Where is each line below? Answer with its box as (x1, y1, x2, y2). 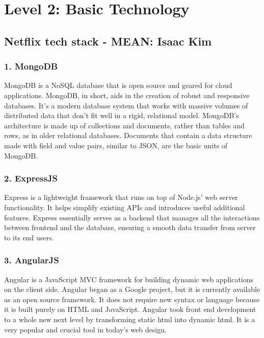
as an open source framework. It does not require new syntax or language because (4, 294, 260, 304)
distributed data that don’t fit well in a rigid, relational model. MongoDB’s (4, 110, 239, 121)
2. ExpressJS (4, 172, 58, 185)
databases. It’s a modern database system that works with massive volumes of (4, 100, 248, 110)
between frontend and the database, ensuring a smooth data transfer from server (4, 222, 256, 233)
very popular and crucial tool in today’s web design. (4, 324, 167, 334)
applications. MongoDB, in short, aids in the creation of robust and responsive (4, 89, 250, 100)
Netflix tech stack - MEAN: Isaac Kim (4, 33, 212, 49)
